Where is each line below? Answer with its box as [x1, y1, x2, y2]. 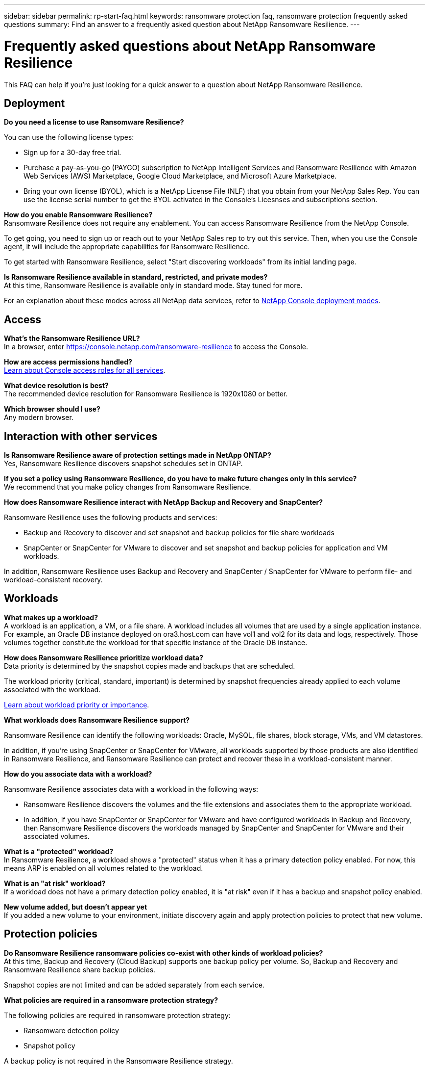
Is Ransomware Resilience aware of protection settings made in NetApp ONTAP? [4, 451, 271, 460]
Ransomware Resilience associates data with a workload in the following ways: [4, 784, 258, 793]
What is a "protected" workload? [4, 847, 114, 856]
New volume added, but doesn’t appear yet [4, 902, 147, 911]
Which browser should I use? [4, 405, 100, 414]
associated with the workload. [4, 685, 101, 694]
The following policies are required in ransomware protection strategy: [4, 1011, 231, 1019]
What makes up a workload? [4, 613, 98, 622]
